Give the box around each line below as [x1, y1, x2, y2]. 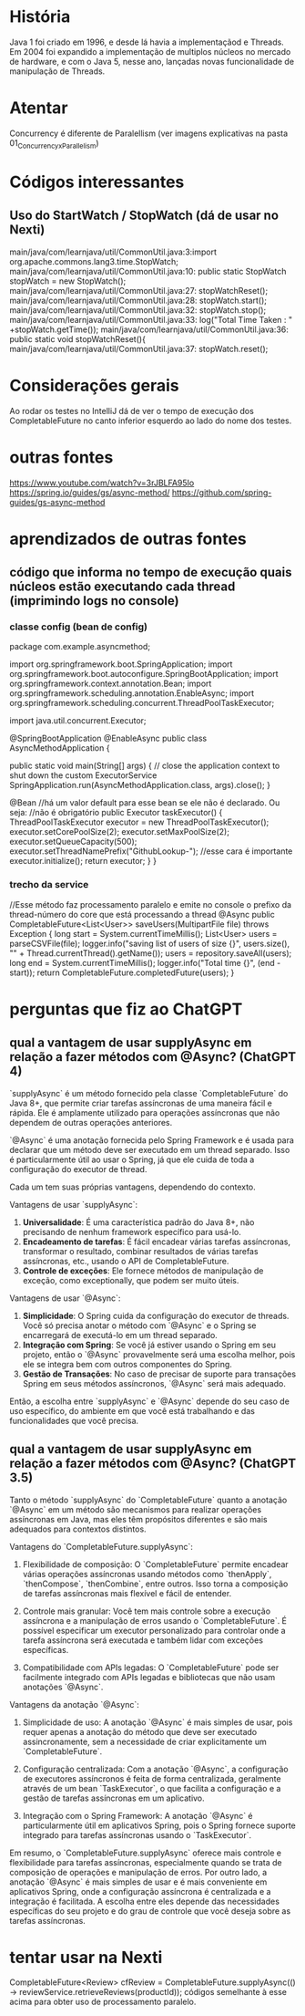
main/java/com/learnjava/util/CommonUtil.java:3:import [9, 246, 217, 257]
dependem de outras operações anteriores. [9, 1117, 173, 1128]
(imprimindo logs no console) [9, 593, 179, 608]
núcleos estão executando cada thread [9, 579, 236, 595]
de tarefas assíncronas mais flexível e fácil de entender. [22, 1587, 232, 1598]
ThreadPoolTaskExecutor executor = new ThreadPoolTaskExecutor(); [9, 816, 269, 827]
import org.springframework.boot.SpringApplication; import [9, 659, 233, 670]
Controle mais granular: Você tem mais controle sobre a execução [22, 1606, 271, 1616]
